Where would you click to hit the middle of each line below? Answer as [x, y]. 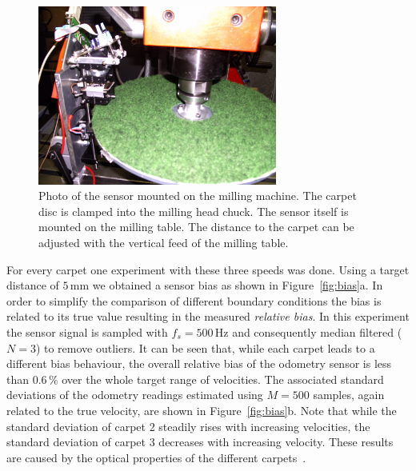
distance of [33, 285]
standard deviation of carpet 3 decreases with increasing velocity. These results [200, 442]
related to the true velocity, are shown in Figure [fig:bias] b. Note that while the [202, 410]
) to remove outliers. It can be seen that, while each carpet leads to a [205, 347]
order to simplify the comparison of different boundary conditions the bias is [194, 300]
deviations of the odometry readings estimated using [135, 395]
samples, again [349, 395]
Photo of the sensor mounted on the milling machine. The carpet [198, 196]
